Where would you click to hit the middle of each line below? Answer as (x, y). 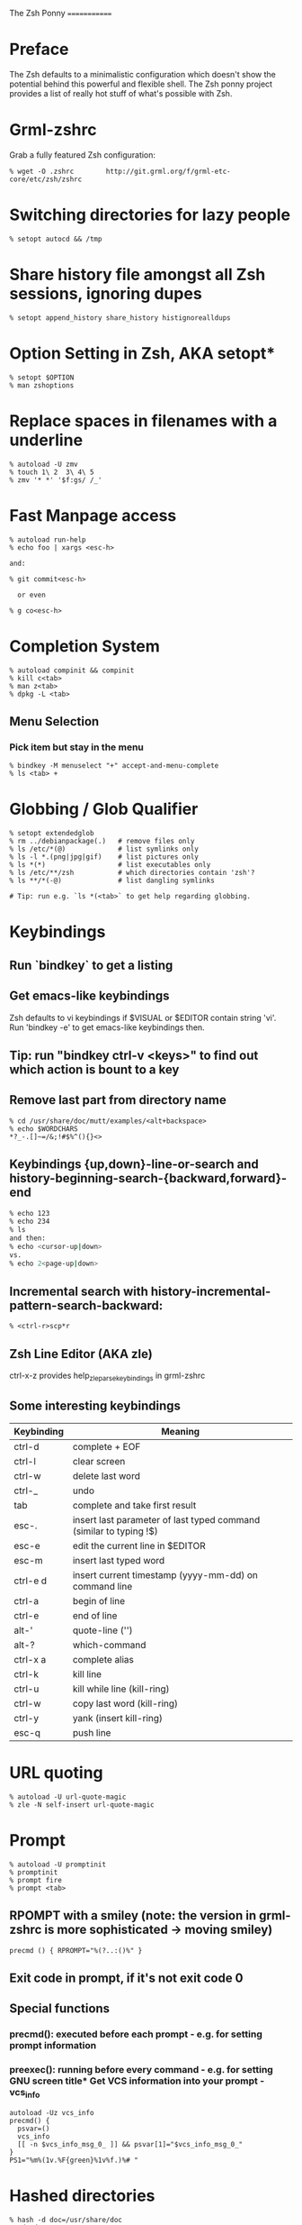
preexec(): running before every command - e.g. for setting (142, 2070)
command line (102, 1586)
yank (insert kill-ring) (118, 1718)
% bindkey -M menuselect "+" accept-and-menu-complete (114, 766)
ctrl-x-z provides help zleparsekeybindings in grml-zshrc (107, 1377)
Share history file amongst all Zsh (138, 275)
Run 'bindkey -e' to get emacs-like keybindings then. (107, 1027)
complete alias (103, 1659)
